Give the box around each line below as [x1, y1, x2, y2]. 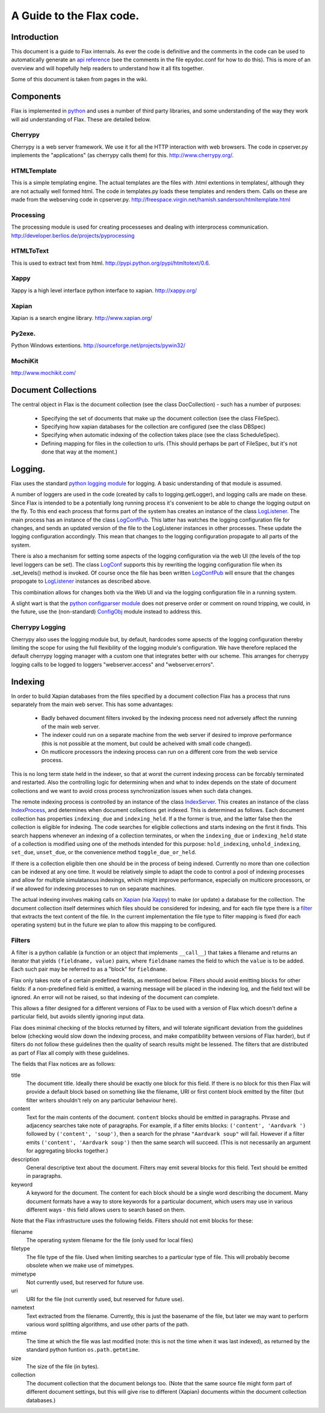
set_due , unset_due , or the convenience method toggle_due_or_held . [11, 849, 197, 856]
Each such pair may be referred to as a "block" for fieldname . [11, 965, 168, 973]
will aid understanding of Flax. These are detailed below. [11, 115, 151, 123]
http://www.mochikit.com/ [11, 369, 76, 377]
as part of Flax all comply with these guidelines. [11, 1049, 129, 1056]
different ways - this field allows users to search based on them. [26, 1206, 186, 1213]
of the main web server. [41, 722, 101, 730]
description [11, 1156, 40, 1163]
